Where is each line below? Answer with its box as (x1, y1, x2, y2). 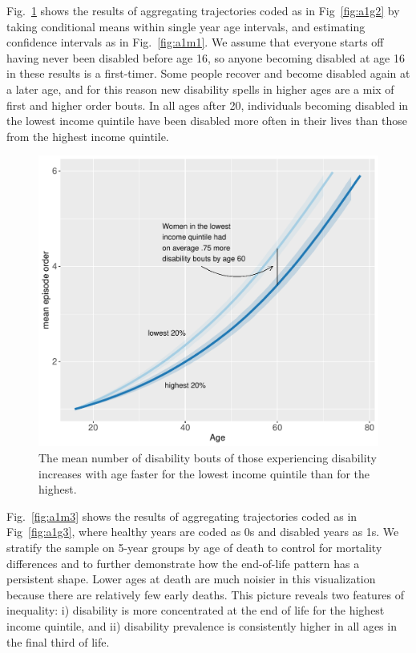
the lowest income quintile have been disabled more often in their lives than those (6, 112, 408, 129)
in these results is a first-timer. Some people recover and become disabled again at (6, 65, 410, 82)
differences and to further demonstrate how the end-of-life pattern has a (6, 554, 360, 571)
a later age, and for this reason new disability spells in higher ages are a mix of (6, 80, 394, 97)
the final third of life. (6, 633, 110, 650)
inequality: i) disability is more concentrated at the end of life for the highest (6, 602, 385, 619)
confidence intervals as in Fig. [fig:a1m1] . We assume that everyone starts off (6, 34, 384, 50)
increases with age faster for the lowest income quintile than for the (38, 465, 370, 482)
